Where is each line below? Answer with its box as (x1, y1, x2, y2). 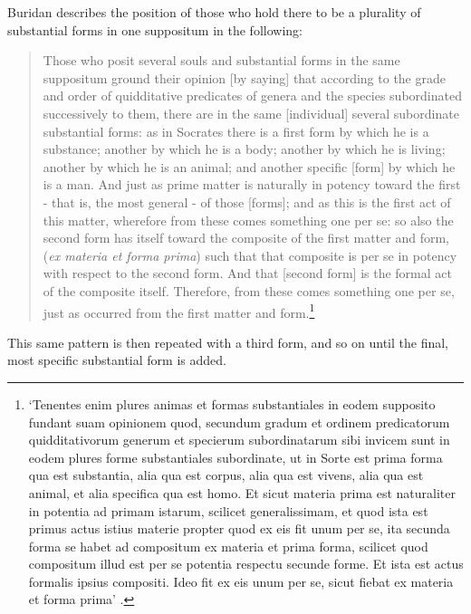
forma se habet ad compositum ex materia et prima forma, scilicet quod (28, 536, 428, 555)
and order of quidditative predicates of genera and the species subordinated (43, 86, 462, 105)
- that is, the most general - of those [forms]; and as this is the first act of (43, 192, 451, 211)
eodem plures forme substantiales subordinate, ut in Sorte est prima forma (28, 447, 443, 466)
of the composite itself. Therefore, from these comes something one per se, (43, 281, 455, 300)
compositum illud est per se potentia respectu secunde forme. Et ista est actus (28, 554, 464, 573)
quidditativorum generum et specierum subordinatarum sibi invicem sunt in (28, 430, 450, 449)
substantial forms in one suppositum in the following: (7, 20, 303, 39)
